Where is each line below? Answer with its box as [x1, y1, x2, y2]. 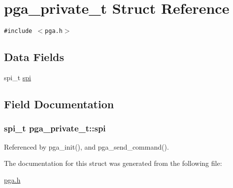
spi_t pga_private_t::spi [4, 122, 106, 134]
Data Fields [4, 49, 65, 64]
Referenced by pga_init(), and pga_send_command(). [4, 141, 169, 152]
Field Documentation [4, 96, 114, 111]
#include [4, 28, 33, 35]
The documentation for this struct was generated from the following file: [4, 158, 222, 168]
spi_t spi [4, 72, 32, 82]
